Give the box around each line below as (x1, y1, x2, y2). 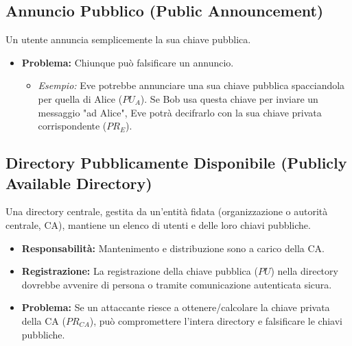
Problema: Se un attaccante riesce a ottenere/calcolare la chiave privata (21, 300, 330, 314)
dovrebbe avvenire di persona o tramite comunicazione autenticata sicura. (21, 277, 332, 291)
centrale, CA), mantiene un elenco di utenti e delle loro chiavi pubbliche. (5, 217, 311, 232)
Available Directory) (5, 172, 152, 193)
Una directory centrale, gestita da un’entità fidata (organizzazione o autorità (5, 204, 328, 219)
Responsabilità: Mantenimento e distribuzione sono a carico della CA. (21, 240, 325, 255)
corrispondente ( (38, 119, 107, 133)
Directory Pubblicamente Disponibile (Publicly (5, 152, 347, 173)
